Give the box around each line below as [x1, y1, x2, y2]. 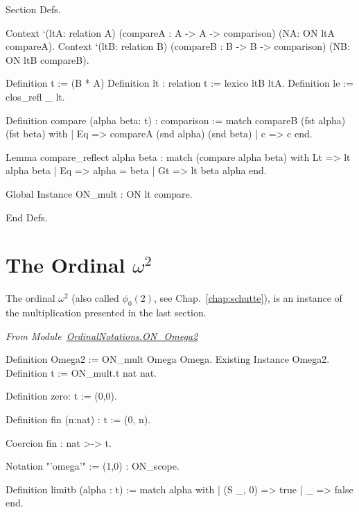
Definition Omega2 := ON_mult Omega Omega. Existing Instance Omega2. [6, 352, 330, 366]
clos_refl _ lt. [6, 89, 65, 103]
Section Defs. [6, 2, 61, 16]
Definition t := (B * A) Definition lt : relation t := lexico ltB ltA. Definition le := [6, 76, 353, 90]
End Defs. [6, 210, 48, 224]
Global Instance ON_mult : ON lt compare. [6, 186, 193, 200]
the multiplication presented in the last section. [6, 305, 207, 320]
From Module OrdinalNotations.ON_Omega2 [6, 328, 198, 343]
